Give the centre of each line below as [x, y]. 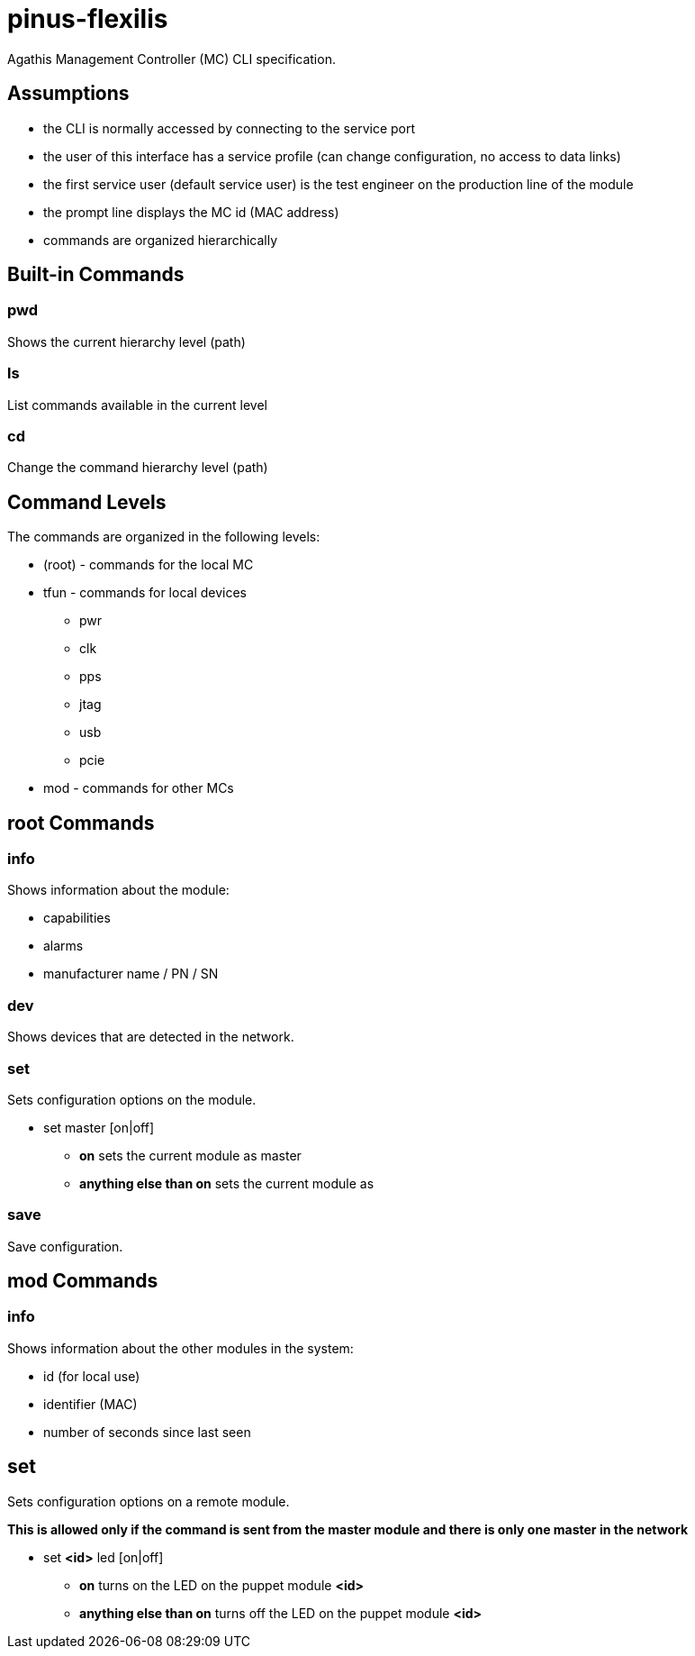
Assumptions [68, 94]
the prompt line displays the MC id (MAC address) [191, 212]
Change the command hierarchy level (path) [138, 468]
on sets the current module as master [190, 1155]
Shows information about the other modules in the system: [181, 1348]
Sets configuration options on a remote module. [149, 1501]
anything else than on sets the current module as [227, 1183]
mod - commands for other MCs [139, 788]
